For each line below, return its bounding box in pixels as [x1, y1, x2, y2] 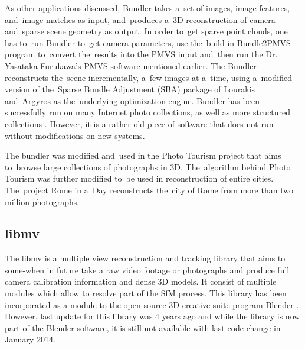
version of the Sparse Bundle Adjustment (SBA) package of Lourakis [5, 83, 255, 95]
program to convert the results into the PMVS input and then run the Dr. [5, 48, 278, 60]
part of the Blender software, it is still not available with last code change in [5, 321, 281, 334]
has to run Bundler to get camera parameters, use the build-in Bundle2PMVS [5, 36, 291, 49]
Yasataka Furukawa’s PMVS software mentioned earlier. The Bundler [5, 59, 257, 72]
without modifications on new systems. [5, 129, 145, 141]
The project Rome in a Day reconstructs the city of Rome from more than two [5, 183, 293, 196]
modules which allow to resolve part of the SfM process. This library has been [5, 287, 287, 299]
